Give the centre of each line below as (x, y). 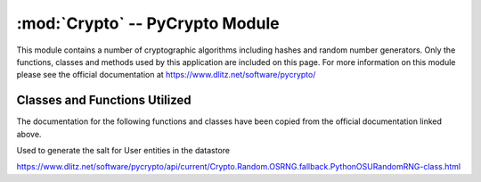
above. (29, 134)
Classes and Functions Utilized (104, 100)
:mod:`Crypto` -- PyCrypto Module (148, 23)
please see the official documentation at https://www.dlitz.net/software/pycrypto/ (166, 75)
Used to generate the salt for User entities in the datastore (123, 151)
